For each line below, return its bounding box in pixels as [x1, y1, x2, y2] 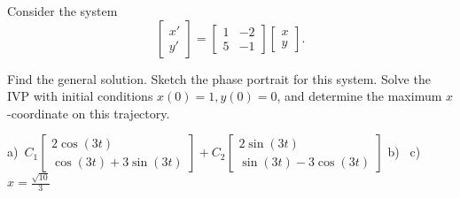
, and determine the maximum [277, 87, 442, 105]
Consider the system [7, 2, 118, 19]
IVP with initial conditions [7, 87, 153, 105]
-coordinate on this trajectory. [7, 103, 170, 122]
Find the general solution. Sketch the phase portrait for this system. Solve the [7, 69, 431, 88]
